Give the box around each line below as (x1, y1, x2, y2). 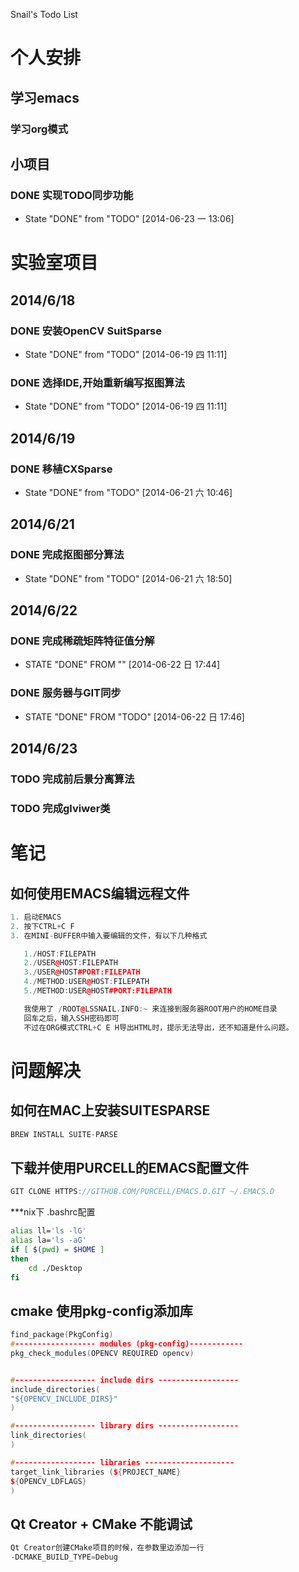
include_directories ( (10, 1384, 101, 1394)
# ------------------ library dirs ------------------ (10, 1421, 240, 1431)
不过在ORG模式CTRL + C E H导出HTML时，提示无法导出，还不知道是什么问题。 (23, 1022, 294, 1033)
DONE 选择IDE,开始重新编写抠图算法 (10, 375, 185, 389)
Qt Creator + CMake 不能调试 (10, 1515, 193, 1533)
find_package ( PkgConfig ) (10, 1330, 114, 1340)
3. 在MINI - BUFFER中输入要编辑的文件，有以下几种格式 (10, 930, 208, 941)
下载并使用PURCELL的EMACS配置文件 (10, 1159, 250, 1176)
